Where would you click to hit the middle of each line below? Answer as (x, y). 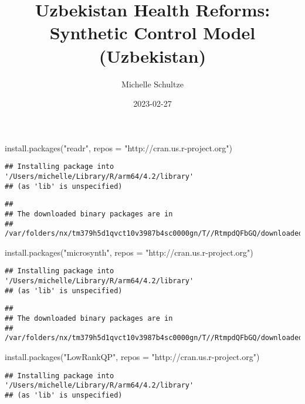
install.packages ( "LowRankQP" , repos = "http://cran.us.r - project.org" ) (132, 357)
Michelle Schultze (152, 84)
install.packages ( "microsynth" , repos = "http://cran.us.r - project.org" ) (129, 252)
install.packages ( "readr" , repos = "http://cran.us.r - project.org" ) (118, 147)
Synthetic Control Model (152, 33)
